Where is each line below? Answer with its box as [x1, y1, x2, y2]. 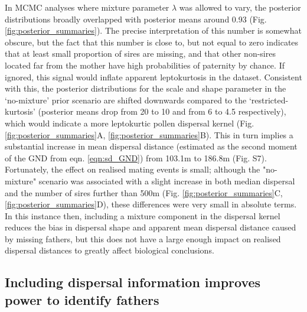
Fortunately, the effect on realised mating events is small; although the [5, 163, 260, 175]
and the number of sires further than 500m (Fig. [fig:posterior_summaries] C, [5, 186, 283, 199]
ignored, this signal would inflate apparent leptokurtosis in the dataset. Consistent [5, 70, 302, 83]
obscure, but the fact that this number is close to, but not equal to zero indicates [5, 35, 299, 48]
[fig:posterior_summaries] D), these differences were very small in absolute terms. [5, 198, 297, 210]
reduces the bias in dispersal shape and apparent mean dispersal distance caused [5, 221, 296, 233]
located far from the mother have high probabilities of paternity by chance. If [5, 58, 285, 71]
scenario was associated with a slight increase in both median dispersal [38, 174, 295, 187]
